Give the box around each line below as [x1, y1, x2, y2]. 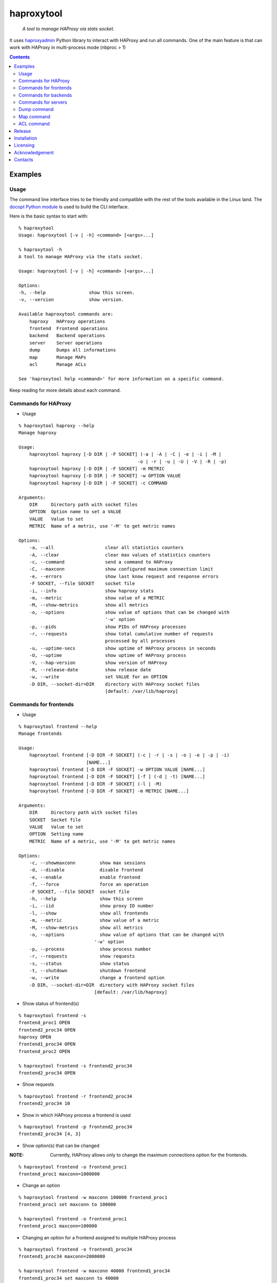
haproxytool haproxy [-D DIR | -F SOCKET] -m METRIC [29, 465, 165, 472]
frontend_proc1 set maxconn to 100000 [18, 1201, 116, 1208]
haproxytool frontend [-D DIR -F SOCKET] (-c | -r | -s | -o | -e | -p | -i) [29, 752, 230, 758]
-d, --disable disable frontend [29, 867, 143, 873]
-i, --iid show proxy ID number [29, 903, 154, 909]
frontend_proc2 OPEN [18, 1048, 70, 1054]
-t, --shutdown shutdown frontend [29, 967, 146, 974]
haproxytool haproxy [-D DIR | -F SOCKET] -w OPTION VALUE [29, 473, 181, 479]
